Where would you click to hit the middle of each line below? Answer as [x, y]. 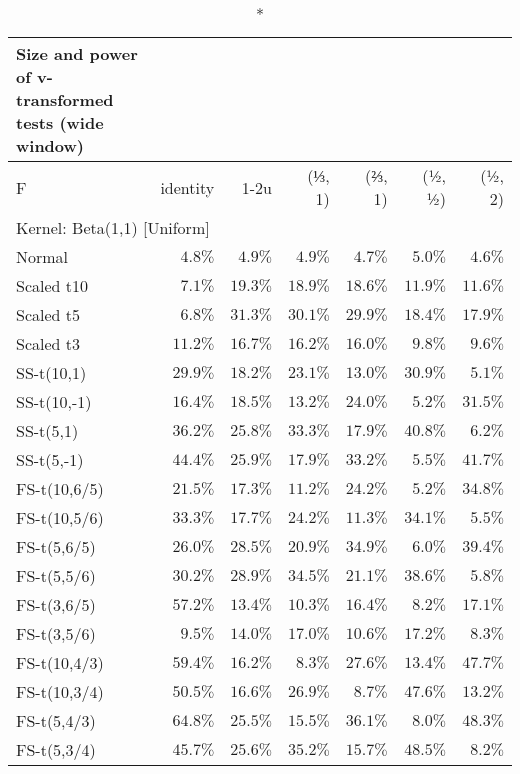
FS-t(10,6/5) [60, 488]
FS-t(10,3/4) [60, 691]
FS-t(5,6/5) [56, 546]
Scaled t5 [48, 314]
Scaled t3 [48, 343]
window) [50, 145]
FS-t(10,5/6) [60, 517]
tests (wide [60, 122]
